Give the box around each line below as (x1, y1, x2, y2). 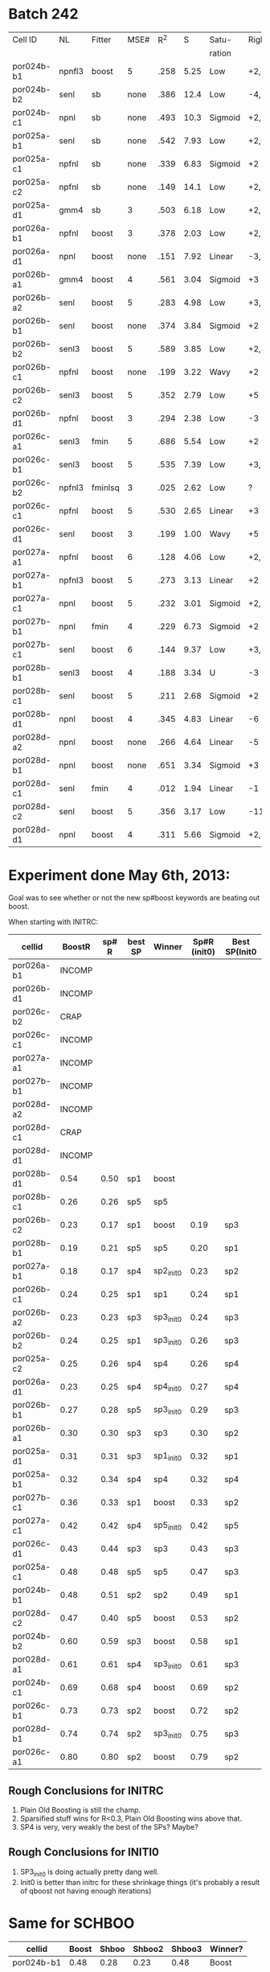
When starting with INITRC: (8, 917, 99, 927)
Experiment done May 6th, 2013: (8, 867, 231, 885)
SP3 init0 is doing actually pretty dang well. (19, 1867, 159, 1879)
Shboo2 (133, 1943, 164, 1954)
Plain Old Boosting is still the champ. (19, 1805, 141, 1815)
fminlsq (91, 482, 120, 493)
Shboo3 (171, 1943, 202, 1954)
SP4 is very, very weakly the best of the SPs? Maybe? (19, 1822, 198, 1832)
